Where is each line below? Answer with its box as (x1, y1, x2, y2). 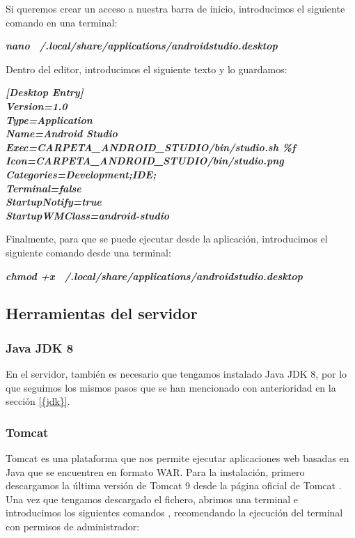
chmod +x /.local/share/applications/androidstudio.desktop (6, 268, 303, 283)
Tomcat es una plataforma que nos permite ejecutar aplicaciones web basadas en (6, 451, 349, 466)
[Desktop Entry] (6, 85, 84, 100)
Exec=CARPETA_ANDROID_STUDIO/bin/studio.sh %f (6, 139, 296, 154)
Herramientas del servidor (6, 302, 198, 324)
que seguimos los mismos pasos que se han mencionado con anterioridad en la (6, 380, 336, 394)
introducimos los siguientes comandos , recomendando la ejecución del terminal (6, 505, 343, 520)
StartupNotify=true (6, 194, 102, 209)
